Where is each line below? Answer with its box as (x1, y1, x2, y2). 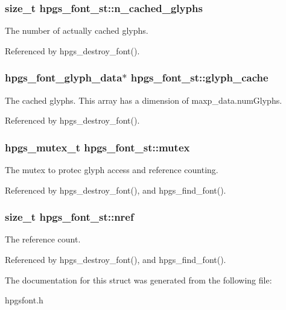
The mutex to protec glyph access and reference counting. (5, 163, 218, 176)
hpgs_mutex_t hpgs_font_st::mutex (5, 139, 190, 154)
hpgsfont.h (5, 294, 43, 306)
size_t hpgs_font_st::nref (5, 209, 134, 224)
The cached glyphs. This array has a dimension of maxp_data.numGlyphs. (5, 93, 282, 106)
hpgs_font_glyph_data (5, 70, 122, 85)
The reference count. (5, 233, 81, 245)
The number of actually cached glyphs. (5, 24, 148, 37)
